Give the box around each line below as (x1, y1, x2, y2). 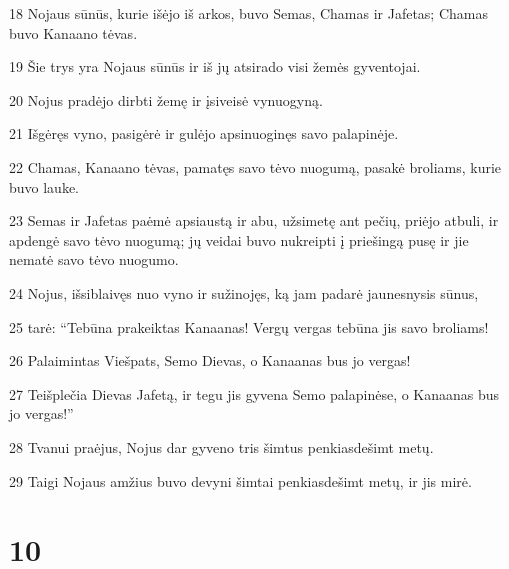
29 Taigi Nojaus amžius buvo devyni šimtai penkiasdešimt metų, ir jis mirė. (9, 470, 472, 491)
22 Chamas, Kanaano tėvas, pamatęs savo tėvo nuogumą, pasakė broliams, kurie (9, 156, 502, 177)
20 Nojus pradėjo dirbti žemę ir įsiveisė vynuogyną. (9, 89, 323, 110)
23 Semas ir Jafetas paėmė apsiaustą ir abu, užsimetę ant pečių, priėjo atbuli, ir (9, 210, 499, 231)
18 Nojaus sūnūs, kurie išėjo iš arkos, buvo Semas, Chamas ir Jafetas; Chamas (9, 3, 488, 23)
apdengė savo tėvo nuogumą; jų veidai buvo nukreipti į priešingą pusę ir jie (9, 229, 469, 250)
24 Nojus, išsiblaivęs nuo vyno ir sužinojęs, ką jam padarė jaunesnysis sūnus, (9, 282, 479, 303)
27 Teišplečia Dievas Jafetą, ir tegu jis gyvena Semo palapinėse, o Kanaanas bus (9, 383, 500, 404)
